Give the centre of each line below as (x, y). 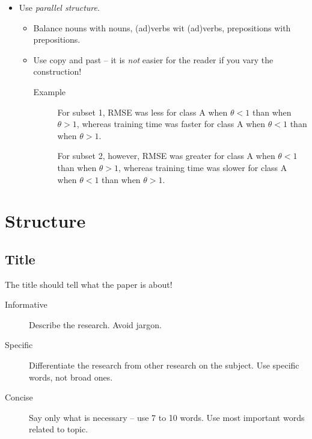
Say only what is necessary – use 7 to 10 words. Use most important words (167, 417)
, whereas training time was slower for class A (203, 167)
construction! (57, 71)
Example (50, 91)
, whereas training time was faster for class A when (171, 124)
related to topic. (59, 429)
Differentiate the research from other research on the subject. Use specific (164, 365)
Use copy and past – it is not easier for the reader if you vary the (153, 59)
